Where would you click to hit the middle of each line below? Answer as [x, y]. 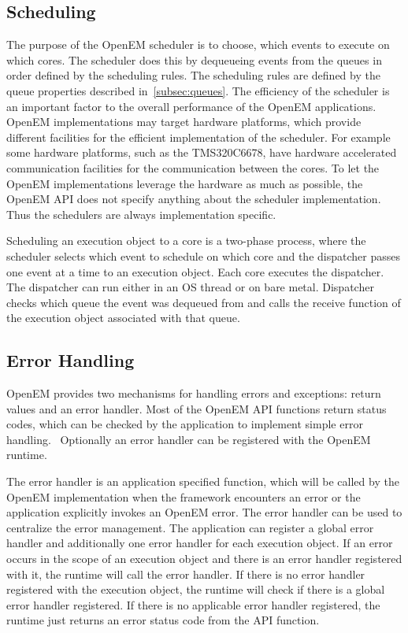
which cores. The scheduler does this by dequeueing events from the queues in [194, 59]
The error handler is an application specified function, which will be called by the [203, 481]
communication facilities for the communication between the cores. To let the [193, 167]
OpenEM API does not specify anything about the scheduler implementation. [194, 199]
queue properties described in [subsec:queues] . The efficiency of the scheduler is [198, 90]
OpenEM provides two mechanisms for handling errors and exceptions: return [194, 393]
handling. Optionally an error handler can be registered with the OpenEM [189, 439]
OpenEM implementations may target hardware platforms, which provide [184, 122]
